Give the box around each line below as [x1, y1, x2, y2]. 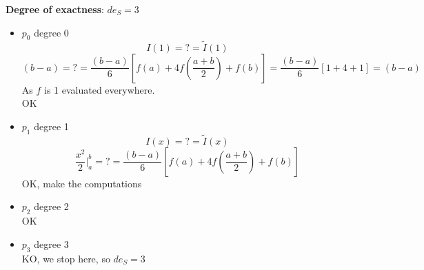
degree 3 [34, 236, 69, 251]
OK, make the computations [21, 176, 142, 190]
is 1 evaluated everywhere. [44, 82, 155, 96]
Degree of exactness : [6, 2, 104, 16]
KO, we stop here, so [21, 251, 110, 265]
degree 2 [34, 199, 69, 214]
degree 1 [34, 118, 69, 133]
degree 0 [34, 25, 69, 39]
